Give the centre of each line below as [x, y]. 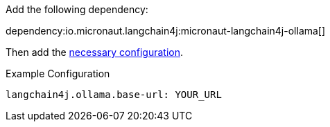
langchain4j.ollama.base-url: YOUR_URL [114, 95]
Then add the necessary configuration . [95, 52]
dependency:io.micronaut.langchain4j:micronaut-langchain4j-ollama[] [166, 31]
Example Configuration [58, 74]
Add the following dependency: [77, 9]
